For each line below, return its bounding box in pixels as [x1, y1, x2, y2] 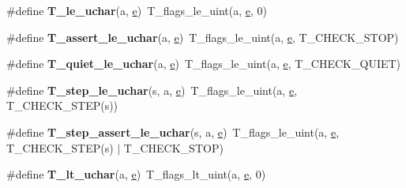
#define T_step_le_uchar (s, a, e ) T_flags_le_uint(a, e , [6, 81, 298, 98]
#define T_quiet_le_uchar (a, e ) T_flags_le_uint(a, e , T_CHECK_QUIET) [6, 55, 401, 72]
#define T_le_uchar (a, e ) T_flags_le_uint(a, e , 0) [6, 2, 267, 18]
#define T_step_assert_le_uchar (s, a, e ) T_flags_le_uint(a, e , [6, 123, 340, 140]
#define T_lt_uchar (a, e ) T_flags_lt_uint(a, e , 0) [6, 166, 266, 182]
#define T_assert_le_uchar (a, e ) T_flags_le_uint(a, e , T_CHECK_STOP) [6, 28, 399, 45]
